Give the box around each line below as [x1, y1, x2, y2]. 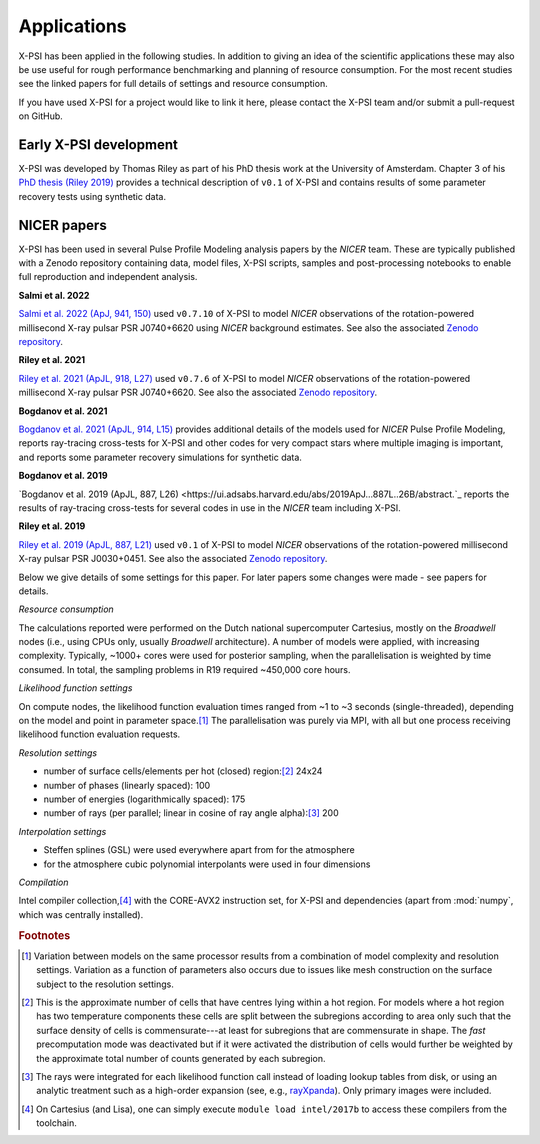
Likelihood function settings [18, 682, 133, 694]
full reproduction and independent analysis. [18, 271, 198, 283]
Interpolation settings [18, 825, 107, 837]
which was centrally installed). [18, 908, 144, 920]
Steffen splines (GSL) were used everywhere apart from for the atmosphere [43, 844, 355, 856]
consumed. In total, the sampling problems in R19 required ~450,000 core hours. [18, 663, 351, 675]
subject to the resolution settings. [36, 978, 174, 990]
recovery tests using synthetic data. [18, 190, 167, 202]
